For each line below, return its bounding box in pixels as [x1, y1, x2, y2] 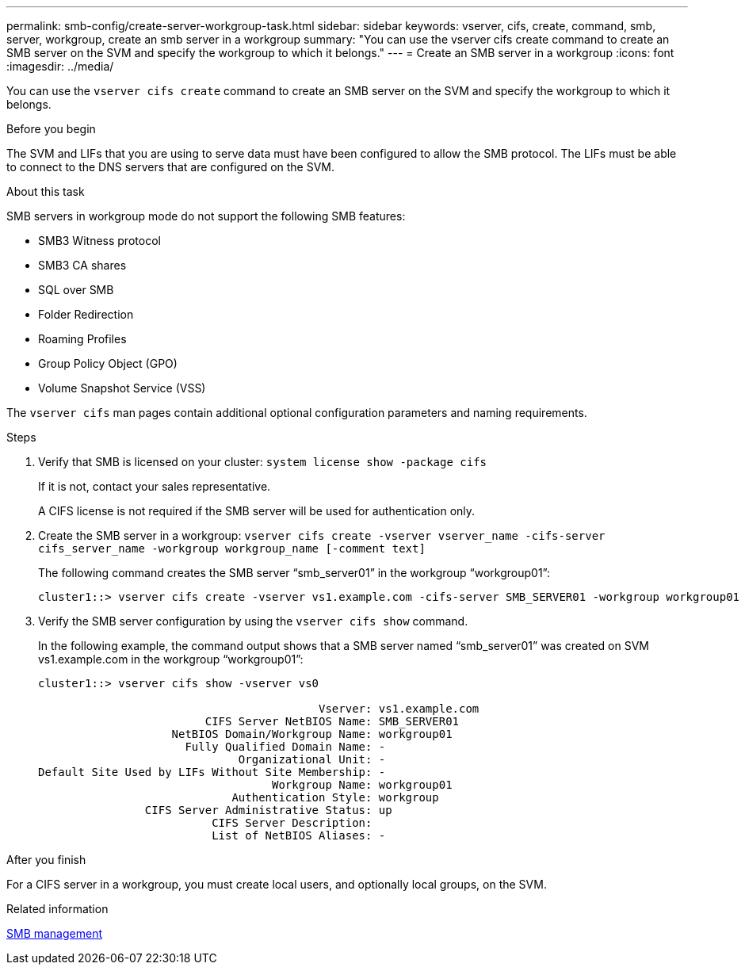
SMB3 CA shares [38, 258, 127, 272]
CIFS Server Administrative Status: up [144, 804, 392, 816]
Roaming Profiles [38, 332, 127, 346]
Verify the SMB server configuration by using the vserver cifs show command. [38, 614, 468, 628]
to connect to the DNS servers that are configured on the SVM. [6, 160, 335, 174]
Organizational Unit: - [238, 753, 386, 766]
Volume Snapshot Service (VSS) [38, 381, 206, 395]
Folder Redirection [38, 308, 134, 321]
